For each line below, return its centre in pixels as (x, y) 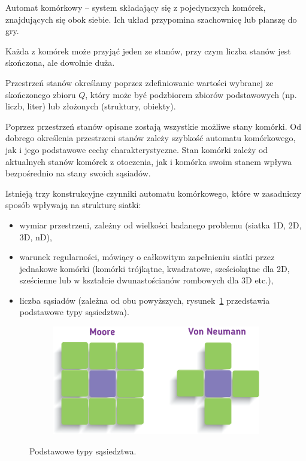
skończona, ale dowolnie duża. (60, 62)
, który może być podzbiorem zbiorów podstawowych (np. (191, 94)
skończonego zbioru (41, 94)
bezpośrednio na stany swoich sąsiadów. (78, 173)
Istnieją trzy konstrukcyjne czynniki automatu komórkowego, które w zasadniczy (153, 193)
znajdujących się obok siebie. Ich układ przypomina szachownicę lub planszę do (151, 19)
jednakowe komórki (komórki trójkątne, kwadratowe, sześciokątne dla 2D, (154, 268)
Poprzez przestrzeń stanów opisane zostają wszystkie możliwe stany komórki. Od (153, 126)
